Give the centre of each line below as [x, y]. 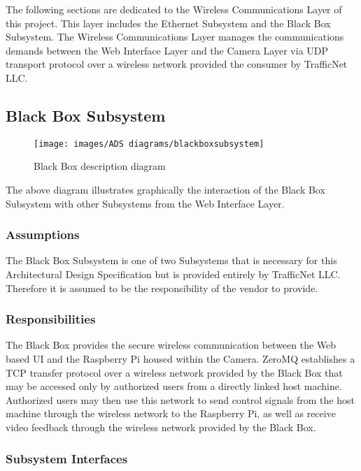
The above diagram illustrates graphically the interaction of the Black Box [165, 190]
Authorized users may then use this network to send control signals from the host [180, 399]
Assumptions [43, 234]
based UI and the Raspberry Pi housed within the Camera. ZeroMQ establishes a [180, 359]
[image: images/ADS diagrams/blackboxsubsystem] [149, 144]
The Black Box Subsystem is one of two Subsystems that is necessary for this [171, 260]
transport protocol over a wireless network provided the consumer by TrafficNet [177, 64]
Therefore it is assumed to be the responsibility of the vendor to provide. [162, 288]
